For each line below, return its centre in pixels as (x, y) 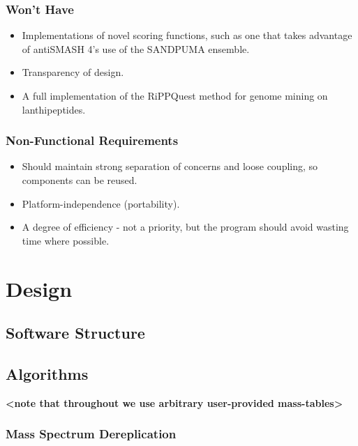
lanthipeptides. (54, 109)
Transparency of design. (73, 72)
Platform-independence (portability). (101, 203)
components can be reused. (80, 180)
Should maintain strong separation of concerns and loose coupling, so (170, 166)
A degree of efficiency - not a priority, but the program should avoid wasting (185, 227)
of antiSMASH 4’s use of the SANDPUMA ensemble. (136, 48)
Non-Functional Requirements (92, 140)
